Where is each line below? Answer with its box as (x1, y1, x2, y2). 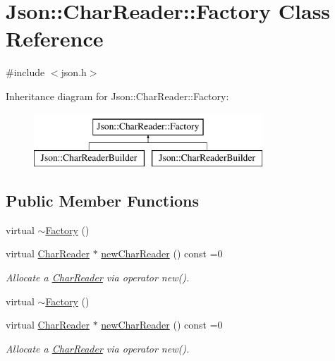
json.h (61, 65, 87, 80)
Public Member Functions (6, 190, 199, 212)
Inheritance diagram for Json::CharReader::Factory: (6, 88, 229, 103)
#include (6, 65, 45, 80)
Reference (6, 24, 104, 53)
